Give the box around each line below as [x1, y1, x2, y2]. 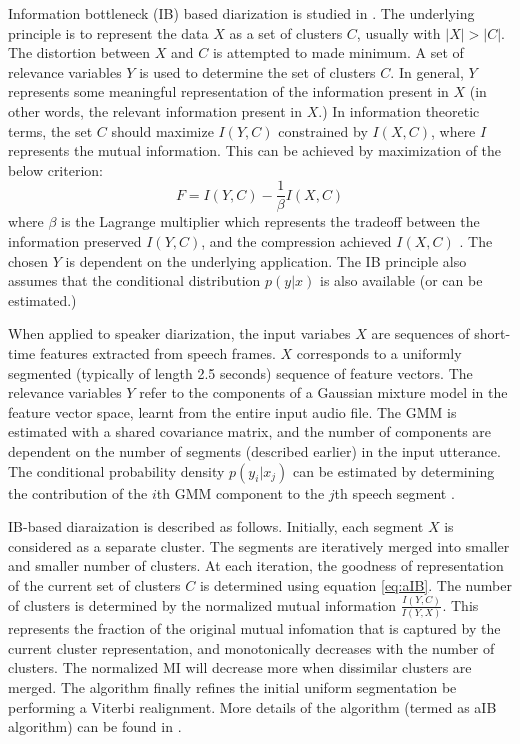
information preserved [8, 231, 142, 251]
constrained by [278, 120, 368, 141]
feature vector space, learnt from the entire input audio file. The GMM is [8, 401, 457, 422]
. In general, [390, 61, 464, 82]
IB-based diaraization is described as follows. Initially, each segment [8, 516, 424, 537]
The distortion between [8, 42, 151, 63]
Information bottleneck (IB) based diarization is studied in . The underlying [8, 3, 475, 23]
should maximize [111, 120, 214, 141]
